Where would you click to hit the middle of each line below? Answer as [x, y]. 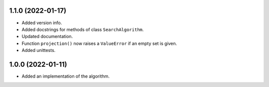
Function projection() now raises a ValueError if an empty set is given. [99, 43]
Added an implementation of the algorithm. [66, 76]
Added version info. [42, 23]
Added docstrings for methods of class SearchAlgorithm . [83, 29]
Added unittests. [39, 50]
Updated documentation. [47, 37]
